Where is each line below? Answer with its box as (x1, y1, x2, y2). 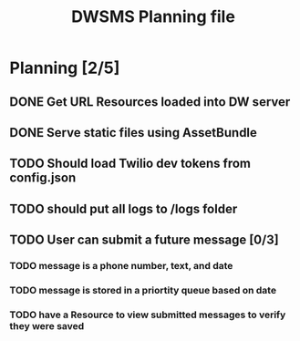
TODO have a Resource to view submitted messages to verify (9, 308, 286, 321)
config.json (9, 170, 77, 186)
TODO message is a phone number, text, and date (9, 260, 233, 273)
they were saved (9, 319, 85, 332)
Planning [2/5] (9, 57, 120, 78)
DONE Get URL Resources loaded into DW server (9, 94, 291, 109)
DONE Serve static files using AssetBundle (9, 125, 258, 140)
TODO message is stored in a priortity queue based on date (9, 284, 276, 296)
